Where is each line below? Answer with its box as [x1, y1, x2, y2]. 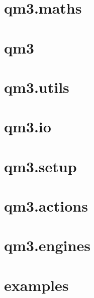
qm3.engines [4, 235, 90, 256]
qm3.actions [4, 195, 88, 216]
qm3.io [4, 116, 51, 137]
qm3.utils [4, 76, 69, 97]
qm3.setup [4, 156, 77, 176]
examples [4, 274, 69, 295]
